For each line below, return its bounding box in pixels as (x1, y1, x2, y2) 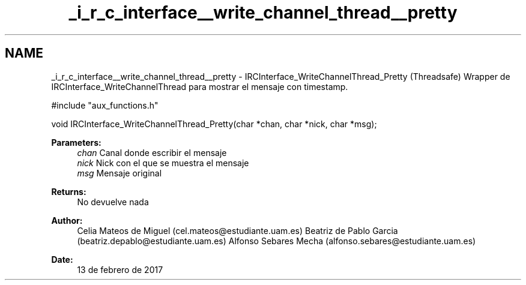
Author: (51, 215, 83, 226)
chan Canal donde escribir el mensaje (77, 147, 227, 158)
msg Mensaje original (77, 167, 162, 178)
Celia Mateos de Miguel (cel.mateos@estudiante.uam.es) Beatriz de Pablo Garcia (77, 225, 398, 236)
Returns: (51, 186, 86, 197)
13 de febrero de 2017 (77, 264, 163, 275)
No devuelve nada (77, 196, 149, 207)
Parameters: (51, 137, 101, 148)
